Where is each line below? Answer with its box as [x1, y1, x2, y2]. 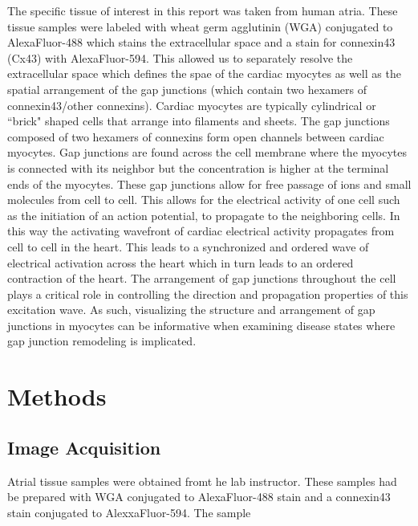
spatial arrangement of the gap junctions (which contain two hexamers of [7, 80, 367, 97]
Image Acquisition [7, 434, 161, 459]
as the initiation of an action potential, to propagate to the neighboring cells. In [7, 206, 400, 223]
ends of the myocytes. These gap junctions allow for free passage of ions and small [7, 175, 412, 192]
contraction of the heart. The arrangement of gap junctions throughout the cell [7, 270, 396, 287]
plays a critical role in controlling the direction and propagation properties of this [7, 285, 408, 302]
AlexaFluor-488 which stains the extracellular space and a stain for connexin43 [7, 34, 396, 51]
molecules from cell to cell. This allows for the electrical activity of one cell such [7, 191, 400, 208]
